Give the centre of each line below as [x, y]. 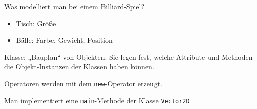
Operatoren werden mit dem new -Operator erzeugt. [83, 83]
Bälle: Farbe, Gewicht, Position [64, 40]
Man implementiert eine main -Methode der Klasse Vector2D [97, 100]
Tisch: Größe [36, 23]
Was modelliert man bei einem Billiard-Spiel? [74, 6]
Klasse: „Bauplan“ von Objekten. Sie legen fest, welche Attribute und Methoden [128, 57]
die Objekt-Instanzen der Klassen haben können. [79, 67]
